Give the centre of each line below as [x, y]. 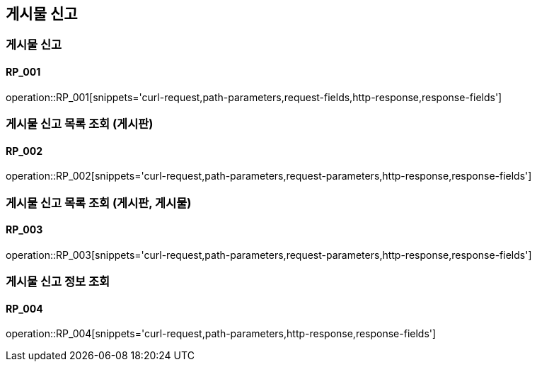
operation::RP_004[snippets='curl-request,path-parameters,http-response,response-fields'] [221, 334]
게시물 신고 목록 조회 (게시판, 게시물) [99, 203]
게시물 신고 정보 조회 [58, 282]
